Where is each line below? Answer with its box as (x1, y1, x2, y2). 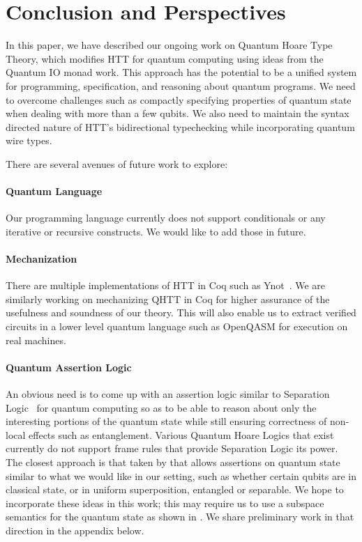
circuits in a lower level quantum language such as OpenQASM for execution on (6, 319, 348, 334)
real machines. (6, 332, 66, 347)
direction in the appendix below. (6, 522, 144, 537)
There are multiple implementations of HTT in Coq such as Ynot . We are (6, 278, 326, 293)
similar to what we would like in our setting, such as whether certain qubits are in (6, 468, 357, 483)
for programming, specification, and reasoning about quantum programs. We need (6, 78, 356, 93)
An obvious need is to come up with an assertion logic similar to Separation (6, 387, 330, 401)
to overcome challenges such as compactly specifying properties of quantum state (6, 92, 352, 107)
